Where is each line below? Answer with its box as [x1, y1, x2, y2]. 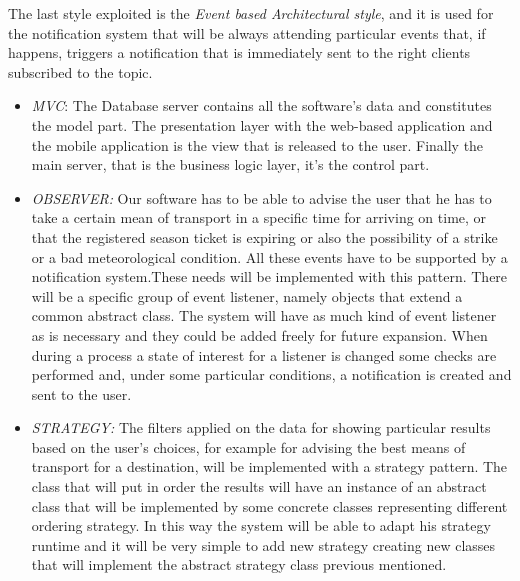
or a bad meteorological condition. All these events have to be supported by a [31, 246, 508, 267]
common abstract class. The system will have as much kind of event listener [31, 305, 497, 326]
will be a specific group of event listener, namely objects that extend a [31, 285, 463, 306]
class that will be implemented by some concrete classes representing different [31, 495, 508, 516]
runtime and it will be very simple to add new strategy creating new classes [31, 534, 496, 555]
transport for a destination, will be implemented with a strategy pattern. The [31, 456, 508, 477]
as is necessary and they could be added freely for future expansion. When [31, 324, 488, 345]
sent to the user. [31, 383, 132, 404]
